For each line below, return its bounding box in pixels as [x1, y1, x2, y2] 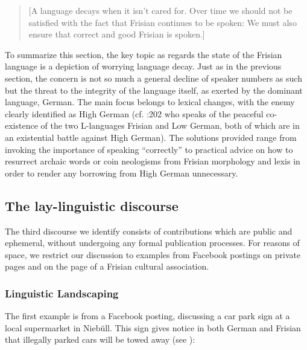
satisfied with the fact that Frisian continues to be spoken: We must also [28, 16, 297, 28]
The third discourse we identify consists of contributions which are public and [5, 224, 293, 237]
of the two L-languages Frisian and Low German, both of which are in [40, 119, 300, 132]
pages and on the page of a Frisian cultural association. [5, 260, 209, 273]
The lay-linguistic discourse [5, 196, 179, 215]
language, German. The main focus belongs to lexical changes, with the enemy [5, 96, 295, 108]
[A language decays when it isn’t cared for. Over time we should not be [28, 4, 293, 16]
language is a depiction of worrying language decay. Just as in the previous [5, 60, 282, 73]
